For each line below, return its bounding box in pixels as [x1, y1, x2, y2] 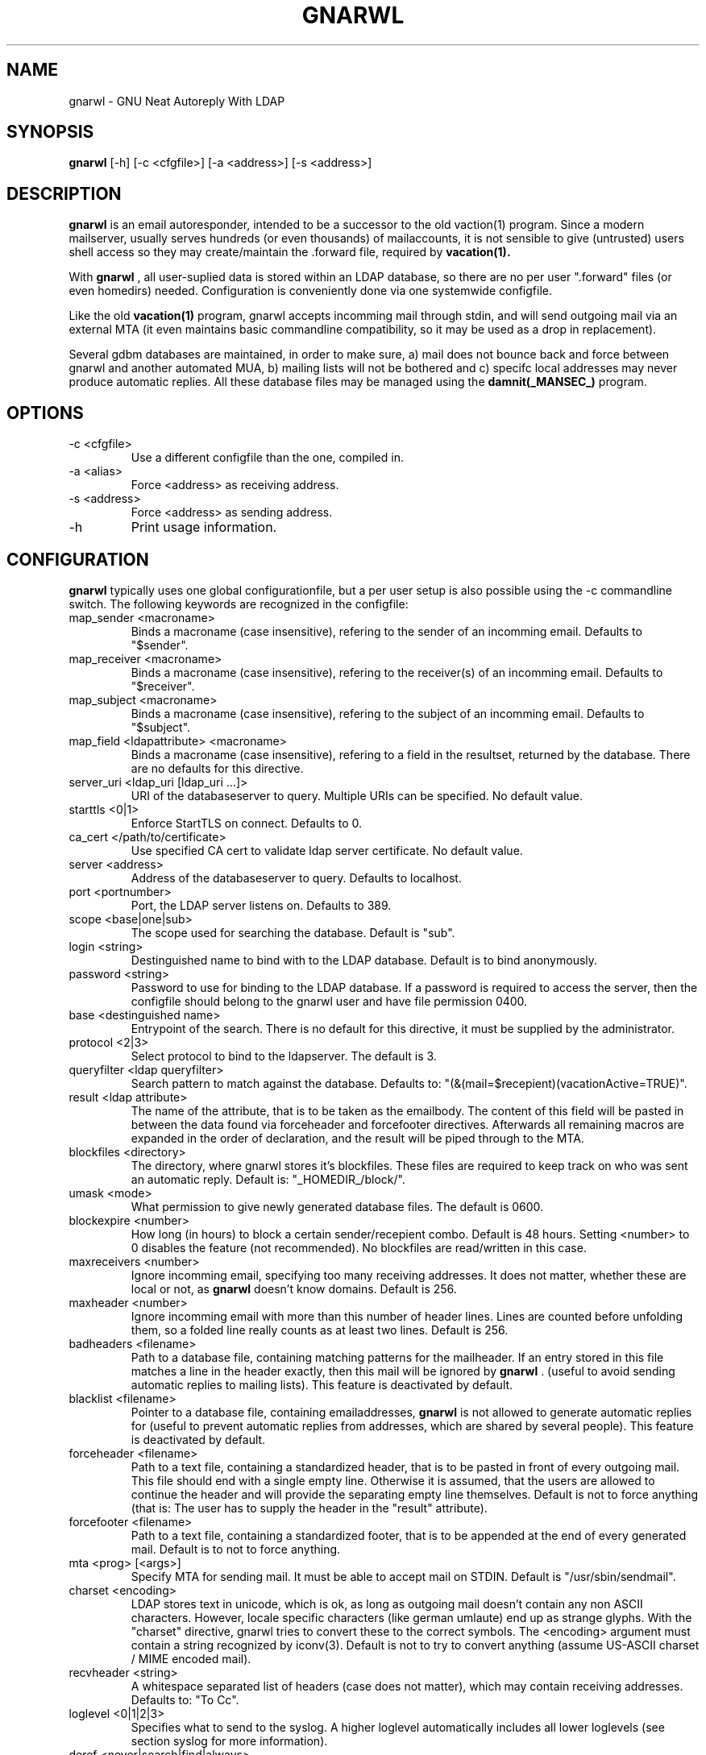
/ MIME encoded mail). [131, 1651, 251, 1666]
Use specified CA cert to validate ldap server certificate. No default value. [131, 843, 523, 857]
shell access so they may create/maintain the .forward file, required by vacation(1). [69, 245, 511, 259]
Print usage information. [131, 519, 277, 536]
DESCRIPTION [6, 183, 122, 204]
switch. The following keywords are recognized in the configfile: [69, 596, 409, 611]
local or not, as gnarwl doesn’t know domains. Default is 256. [131, 1281, 457, 1296]
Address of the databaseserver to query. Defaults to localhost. [131, 870, 462, 885]
